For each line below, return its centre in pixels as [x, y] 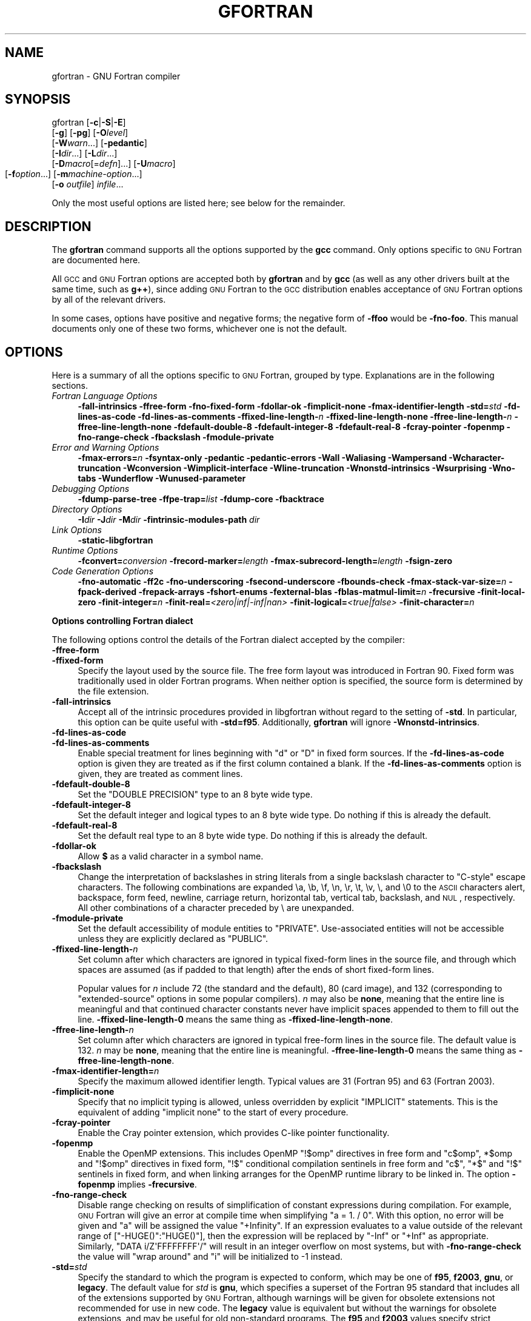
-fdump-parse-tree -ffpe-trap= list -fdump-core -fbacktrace [201, 499]
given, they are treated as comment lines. [160, 774]
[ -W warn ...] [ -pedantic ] [99, 143]
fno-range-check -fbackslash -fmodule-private [176, 437]
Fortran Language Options [105, 396]
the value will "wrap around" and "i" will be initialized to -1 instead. [210, 1257]
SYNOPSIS [38, 99]
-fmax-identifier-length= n [105, 1071]
